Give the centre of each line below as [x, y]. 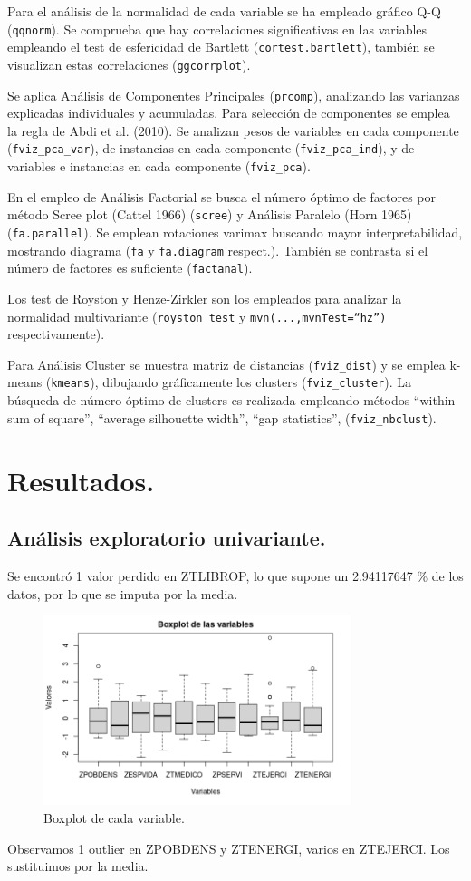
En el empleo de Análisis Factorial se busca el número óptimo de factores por [222, 196]
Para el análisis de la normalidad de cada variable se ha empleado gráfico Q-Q [224, 11]
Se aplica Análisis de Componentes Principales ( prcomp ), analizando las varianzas [234, 95]
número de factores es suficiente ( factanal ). [130, 268]
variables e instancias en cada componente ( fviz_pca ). [159, 166]
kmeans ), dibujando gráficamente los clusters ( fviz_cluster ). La [231, 382]
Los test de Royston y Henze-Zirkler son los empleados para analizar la [205, 298]
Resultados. [81, 480]
